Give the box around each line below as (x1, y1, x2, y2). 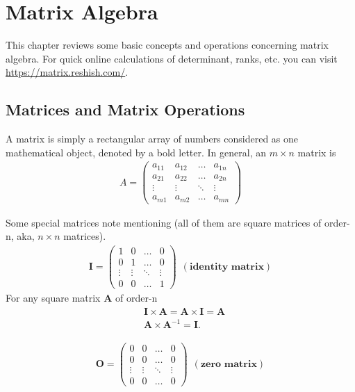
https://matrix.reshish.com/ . (6, 65, 129, 79)
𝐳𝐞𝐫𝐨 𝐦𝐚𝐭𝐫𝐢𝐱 (200, 359, 257, 369)
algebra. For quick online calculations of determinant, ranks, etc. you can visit (6, 51, 338, 65)
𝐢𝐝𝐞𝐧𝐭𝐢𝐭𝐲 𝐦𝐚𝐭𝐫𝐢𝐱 (189, 262, 264, 272)
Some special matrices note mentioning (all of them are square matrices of (6, 215, 322, 229)
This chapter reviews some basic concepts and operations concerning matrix (6, 38, 329, 52)
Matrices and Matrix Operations (6, 99, 245, 120)
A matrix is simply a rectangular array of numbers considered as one (6, 131, 299, 146)
